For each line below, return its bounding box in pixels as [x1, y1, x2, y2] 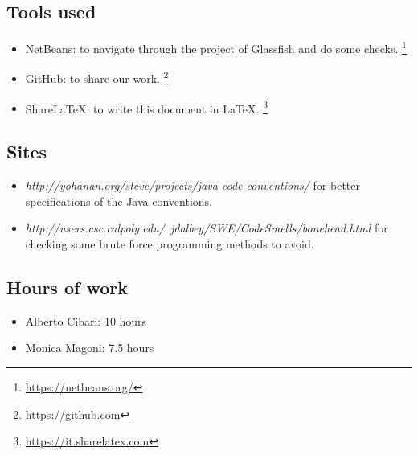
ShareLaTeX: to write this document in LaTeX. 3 [25, 97, 268, 117]
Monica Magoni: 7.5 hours [25, 339, 154, 356]
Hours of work [6, 274, 128, 299]
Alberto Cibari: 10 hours [25, 312, 147, 329]
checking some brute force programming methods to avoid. [25, 235, 314, 252]
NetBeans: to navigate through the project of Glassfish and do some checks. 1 [25, 38, 407, 56]
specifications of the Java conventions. [25, 192, 212, 209]
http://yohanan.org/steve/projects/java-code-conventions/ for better [25, 177, 361, 194]
